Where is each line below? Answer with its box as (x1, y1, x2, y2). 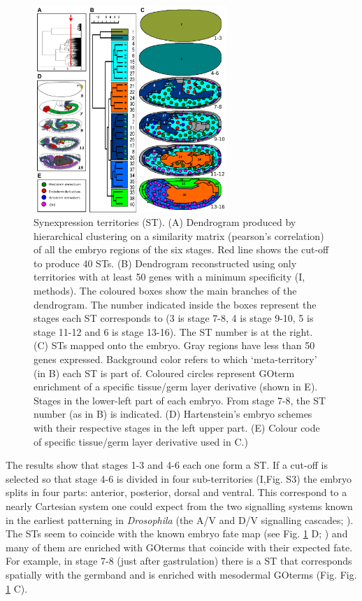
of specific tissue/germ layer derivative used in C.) (34, 434, 248, 448)
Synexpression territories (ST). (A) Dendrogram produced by (34, 215, 296, 229)
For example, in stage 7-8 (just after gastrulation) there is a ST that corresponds (6, 553, 352, 568)
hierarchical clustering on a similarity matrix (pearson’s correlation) (34, 228, 324, 243)
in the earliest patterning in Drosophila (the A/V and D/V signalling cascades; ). (6, 512, 354, 527)
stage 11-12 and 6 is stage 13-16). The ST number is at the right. (34, 324, 313, 339)
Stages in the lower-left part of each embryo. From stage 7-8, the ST (34, 393, 326, 407)
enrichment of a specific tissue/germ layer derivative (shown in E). (34, 379, 318, 394)
